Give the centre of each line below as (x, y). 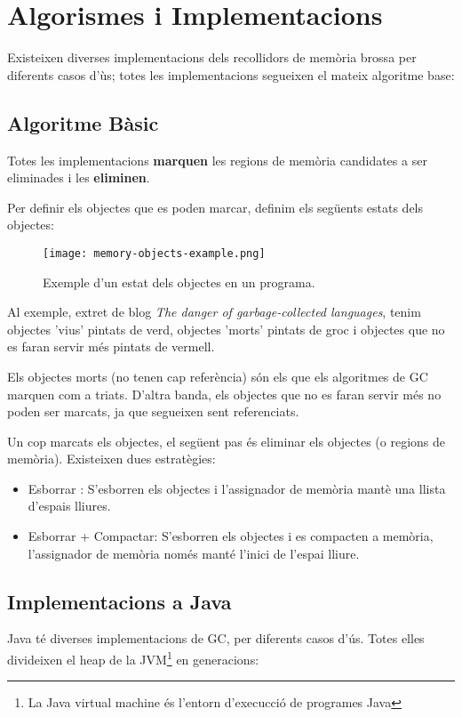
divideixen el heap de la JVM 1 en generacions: (133, 658)
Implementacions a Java (119, 601)
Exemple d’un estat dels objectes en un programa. (179, 282)
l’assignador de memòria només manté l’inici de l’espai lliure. (194, 553)
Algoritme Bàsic (83, 122)
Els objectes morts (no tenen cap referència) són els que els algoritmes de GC (218, 376)
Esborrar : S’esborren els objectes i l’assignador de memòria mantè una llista (237, 488)
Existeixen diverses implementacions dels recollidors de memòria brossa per (212, 57)
